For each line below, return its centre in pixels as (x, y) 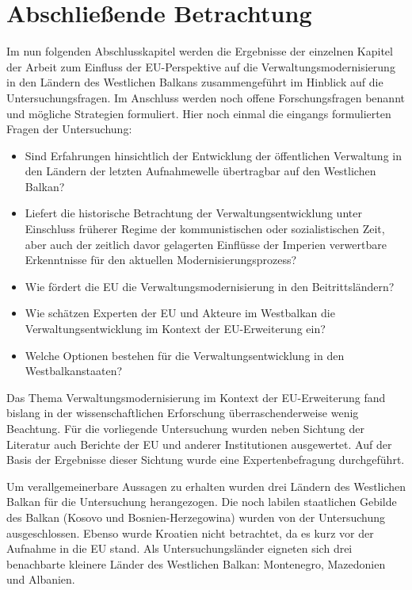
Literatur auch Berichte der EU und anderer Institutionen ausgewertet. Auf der (199, 444)
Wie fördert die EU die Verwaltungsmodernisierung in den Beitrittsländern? (210, 286)
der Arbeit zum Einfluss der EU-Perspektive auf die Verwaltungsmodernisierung (201, 66)
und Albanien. (41, 579)
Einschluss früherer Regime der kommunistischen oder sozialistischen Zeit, (205, 229)
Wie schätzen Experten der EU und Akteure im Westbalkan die (180, 313)
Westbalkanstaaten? (74, 371)
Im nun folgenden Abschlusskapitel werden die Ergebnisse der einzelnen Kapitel (200, 51)
